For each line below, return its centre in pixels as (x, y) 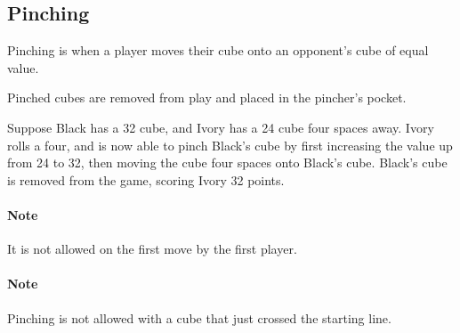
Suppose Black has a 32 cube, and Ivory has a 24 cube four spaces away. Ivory (221, 127)
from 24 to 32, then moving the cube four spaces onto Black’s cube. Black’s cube (227, 162)
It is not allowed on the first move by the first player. (152, 249)
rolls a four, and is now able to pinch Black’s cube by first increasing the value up (230, 145)
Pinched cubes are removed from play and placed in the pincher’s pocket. (207, 97)
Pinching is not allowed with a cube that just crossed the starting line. (199, 317)
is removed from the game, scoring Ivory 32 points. (146, 179)
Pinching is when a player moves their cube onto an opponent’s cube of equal (218, 50)
